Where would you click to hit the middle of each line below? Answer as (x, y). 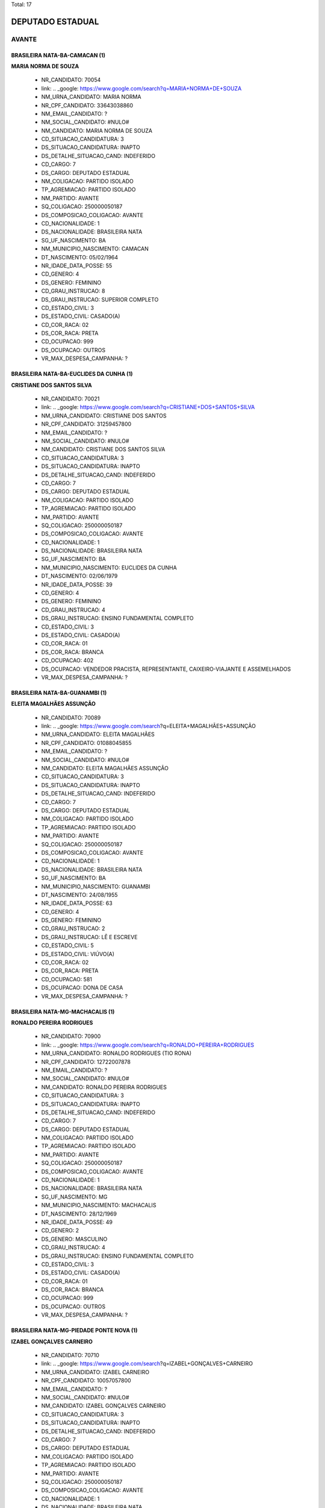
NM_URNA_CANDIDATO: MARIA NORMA (91, 97)
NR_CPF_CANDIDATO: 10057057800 (86, 1381)
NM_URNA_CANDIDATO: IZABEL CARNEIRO (95, 1372)
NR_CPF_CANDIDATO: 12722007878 (86, 1062)
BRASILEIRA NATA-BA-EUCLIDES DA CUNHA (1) (72, 374)
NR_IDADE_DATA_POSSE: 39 (77, 585)
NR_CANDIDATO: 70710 (70, 1355)
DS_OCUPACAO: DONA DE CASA (82, 988)
